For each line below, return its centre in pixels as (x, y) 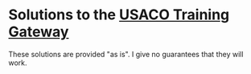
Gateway (39, 32)
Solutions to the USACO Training (119, 15)
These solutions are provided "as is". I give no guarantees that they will (126, 54)
